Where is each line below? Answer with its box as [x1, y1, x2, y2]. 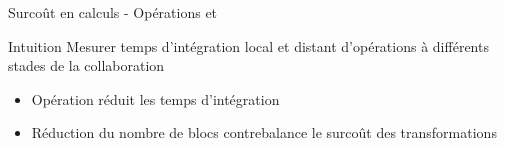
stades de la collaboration [8, 55, 165, 76]
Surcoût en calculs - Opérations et [8, 2, 218, 22]
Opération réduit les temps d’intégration [31, 88, 280, 109]
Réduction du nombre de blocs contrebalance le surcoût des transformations [31, 122, 497, 143]
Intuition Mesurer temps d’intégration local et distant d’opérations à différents [8, 35, 489, 56]
